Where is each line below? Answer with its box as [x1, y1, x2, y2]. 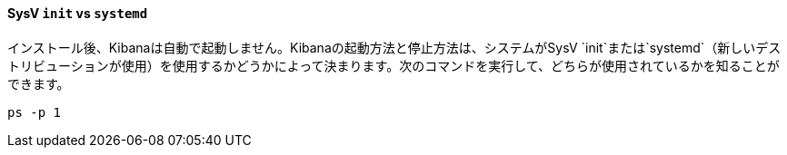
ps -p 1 [7, 104, 62, 120]
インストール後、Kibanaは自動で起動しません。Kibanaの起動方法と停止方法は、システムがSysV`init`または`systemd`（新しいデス [7, 39, 782, 55]
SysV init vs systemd [7, 5, 148, 21]
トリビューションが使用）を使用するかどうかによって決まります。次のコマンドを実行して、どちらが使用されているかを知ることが [7, 57, 780, 73]
